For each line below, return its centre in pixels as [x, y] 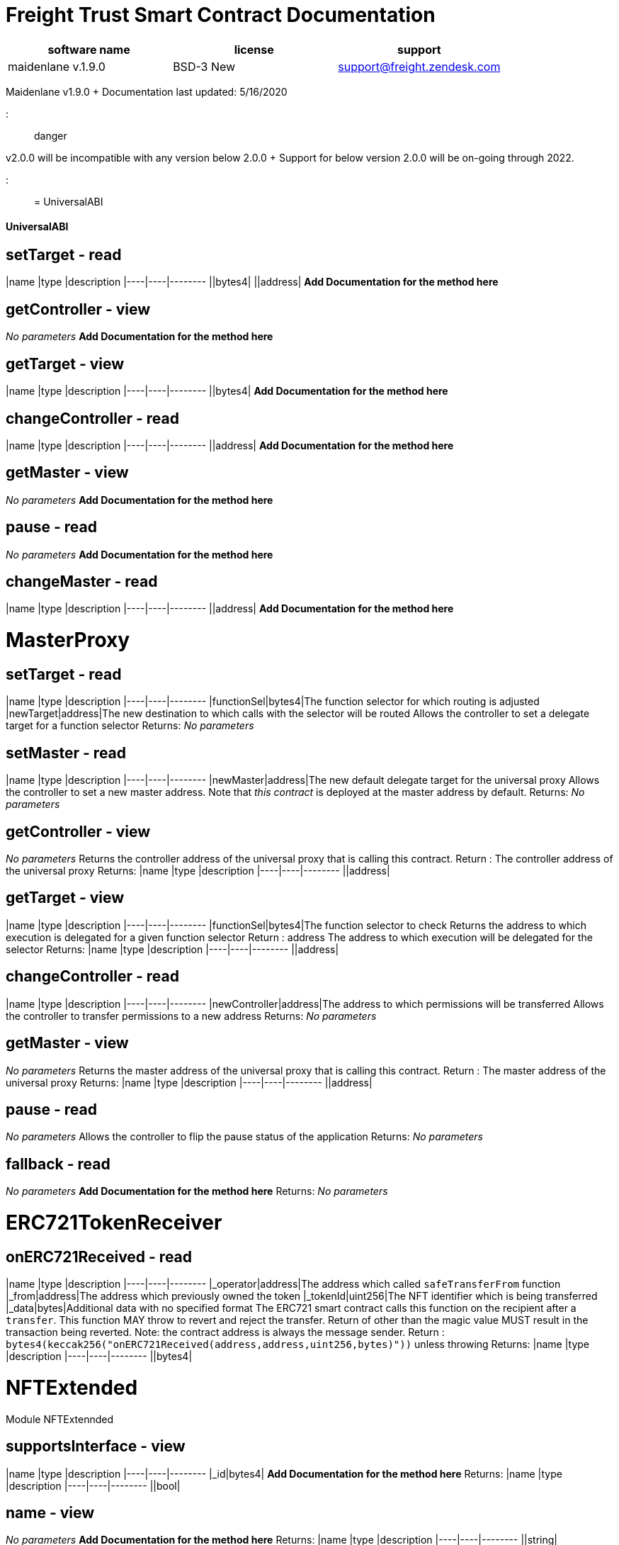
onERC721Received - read [99, 1257]
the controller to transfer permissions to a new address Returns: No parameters [191, 1016]
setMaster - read [66, 753]
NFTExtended [72, 1387]
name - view [50, 1512]
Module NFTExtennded [60, 1419]
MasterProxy [68, 640]
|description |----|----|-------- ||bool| [93, 1485]
